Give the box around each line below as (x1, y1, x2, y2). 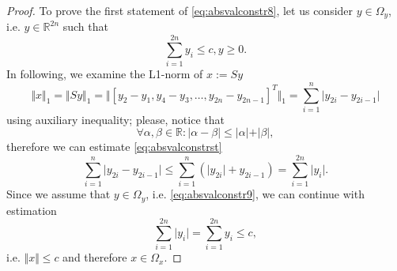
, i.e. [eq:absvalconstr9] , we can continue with (146, 186, 365, 202)
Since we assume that (6, 186, 111, 202)
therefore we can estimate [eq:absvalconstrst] (6, 138, 222, 155)
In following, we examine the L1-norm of (6, 66, 203, 82)
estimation (6, 201, 57, 218)
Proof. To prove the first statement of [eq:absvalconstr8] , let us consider (6, 2, 354, 18)
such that (62, 18, 108, 35)
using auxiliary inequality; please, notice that (6, 111, 225, 127)
